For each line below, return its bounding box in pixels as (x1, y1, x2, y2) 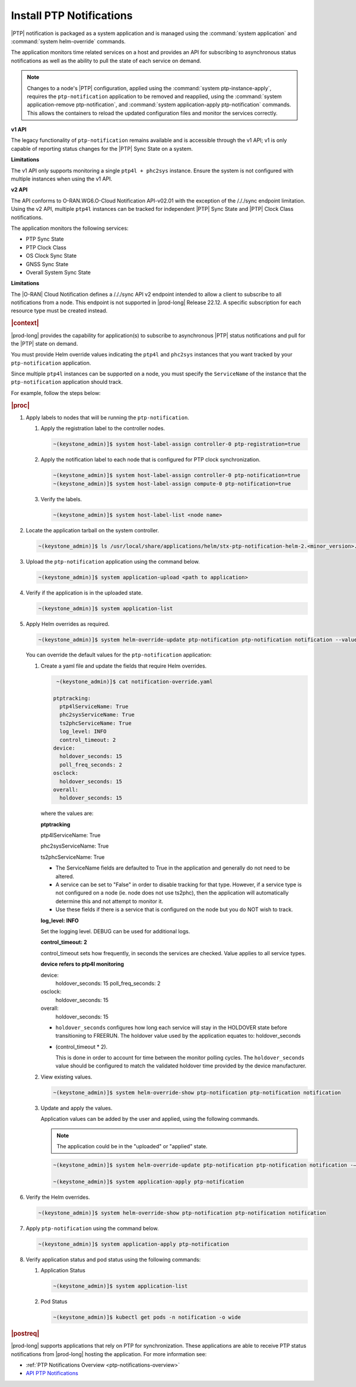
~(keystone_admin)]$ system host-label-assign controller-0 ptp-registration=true (53, 441, 301, 448)
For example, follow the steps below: (11, 389, 101, 396)
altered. (55, 873, 74, 880)
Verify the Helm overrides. (26, 1193, 90, 1200)
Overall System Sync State (26, 268, 91, 276)
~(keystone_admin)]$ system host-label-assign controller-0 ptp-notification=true (53, 472, 301, 479)
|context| (11, 319, 39, 327)
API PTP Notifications (26, 1370, 78, 1377)
